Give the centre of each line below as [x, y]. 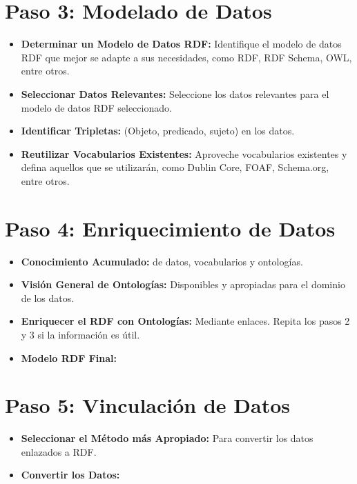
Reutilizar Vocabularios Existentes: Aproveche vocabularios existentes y [184, 153]
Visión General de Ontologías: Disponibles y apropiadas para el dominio [183, 284]
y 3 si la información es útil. [80, 334]
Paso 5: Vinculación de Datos [148, 405]
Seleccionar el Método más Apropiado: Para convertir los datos [167, 438]
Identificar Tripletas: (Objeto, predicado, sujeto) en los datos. [158, 131]
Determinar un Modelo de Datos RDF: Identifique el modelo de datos [181, 44]
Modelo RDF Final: [69, 357]
